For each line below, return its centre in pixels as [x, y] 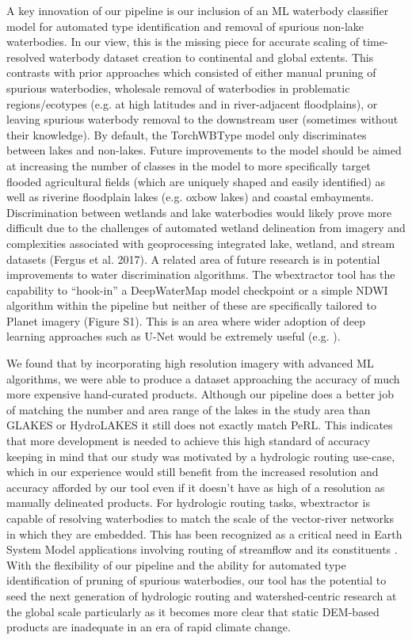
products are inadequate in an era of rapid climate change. [149, 627]
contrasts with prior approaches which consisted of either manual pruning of [191, 72]
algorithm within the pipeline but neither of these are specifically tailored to [192, 305]
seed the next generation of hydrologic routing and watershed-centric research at [202, 595]
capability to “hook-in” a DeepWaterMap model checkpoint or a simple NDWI [197, 290]
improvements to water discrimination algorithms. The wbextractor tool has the [201, 274]
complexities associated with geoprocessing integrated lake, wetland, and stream [201, 243]
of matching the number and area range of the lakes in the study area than [189, 409]
